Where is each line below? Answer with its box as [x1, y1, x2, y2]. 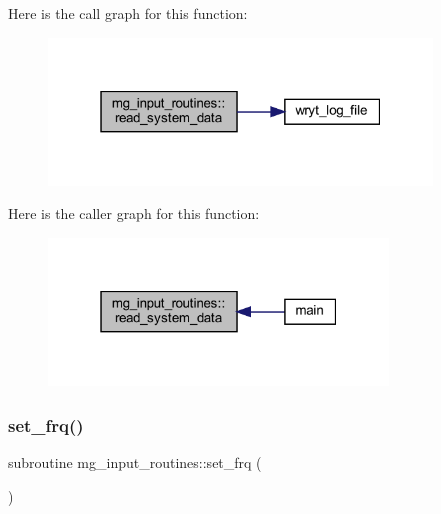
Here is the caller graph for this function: [8, 203, 260, 224]
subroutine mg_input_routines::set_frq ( [8, 452, 262, 473]
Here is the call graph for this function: [8, 3, 248, 23]
